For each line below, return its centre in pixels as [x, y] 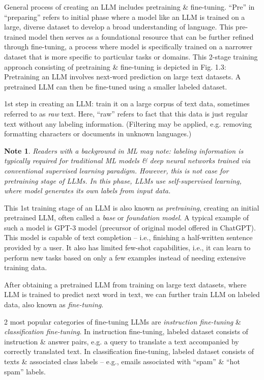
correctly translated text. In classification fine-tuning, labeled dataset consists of [129, 351]
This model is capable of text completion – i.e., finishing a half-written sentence [128, 237]
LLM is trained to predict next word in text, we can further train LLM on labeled [132, 294]
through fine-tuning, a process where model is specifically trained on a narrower [128, 47]
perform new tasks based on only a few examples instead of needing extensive [125, 257]
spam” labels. [25, 371]
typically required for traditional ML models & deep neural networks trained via [127, 160]
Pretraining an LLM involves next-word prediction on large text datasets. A [123, 77]
